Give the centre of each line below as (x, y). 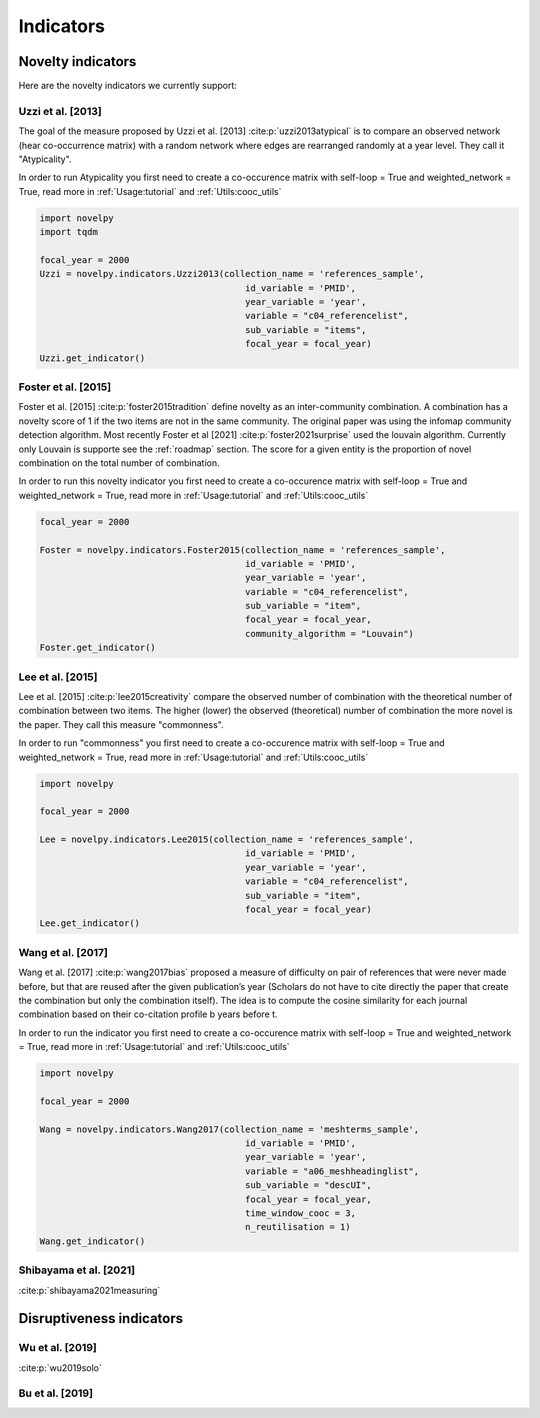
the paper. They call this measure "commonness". (121, 724)
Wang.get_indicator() (92, 1241)
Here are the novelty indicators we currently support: (127, 86)
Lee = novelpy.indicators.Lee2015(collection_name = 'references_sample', (227, 839)
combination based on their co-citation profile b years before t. (148, 1014)
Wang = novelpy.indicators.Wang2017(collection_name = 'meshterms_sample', (229, 1129)
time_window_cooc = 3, (301, 1213)
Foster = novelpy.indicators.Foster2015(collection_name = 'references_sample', (242, 549)
